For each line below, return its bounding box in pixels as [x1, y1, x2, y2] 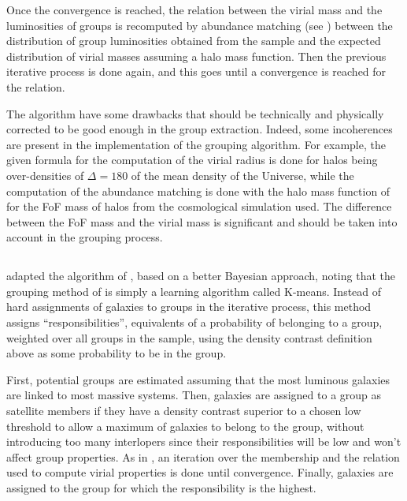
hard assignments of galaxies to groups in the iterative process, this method [6, 298, 372, 315]
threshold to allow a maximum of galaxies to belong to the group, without [6, 417, 364, 434]
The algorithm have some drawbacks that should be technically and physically [6, 105, 384, 122]
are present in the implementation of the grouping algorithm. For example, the [6, 136, 386, 152]
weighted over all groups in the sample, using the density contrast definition [6, 329, 372, 346]
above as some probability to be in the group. [6, 345, 227, 361]
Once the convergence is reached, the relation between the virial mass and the [6, 2, 383, 17]
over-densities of [6, 166, 84, 183]
